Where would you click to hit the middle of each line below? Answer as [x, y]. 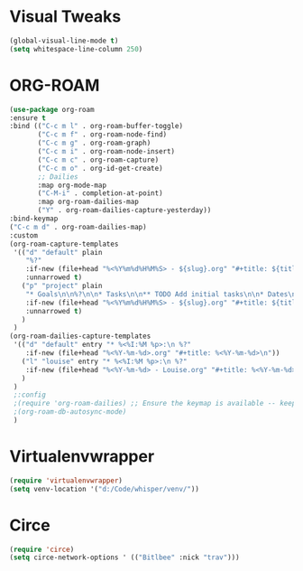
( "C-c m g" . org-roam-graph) [94, 143]
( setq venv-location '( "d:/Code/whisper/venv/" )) [105, 489]
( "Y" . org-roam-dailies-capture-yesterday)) [124, 211]
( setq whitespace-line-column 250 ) [76, 49]
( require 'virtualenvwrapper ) [66, 481]
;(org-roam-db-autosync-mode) [70, 412]
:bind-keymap [34, 219]
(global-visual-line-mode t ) [64, 41]
